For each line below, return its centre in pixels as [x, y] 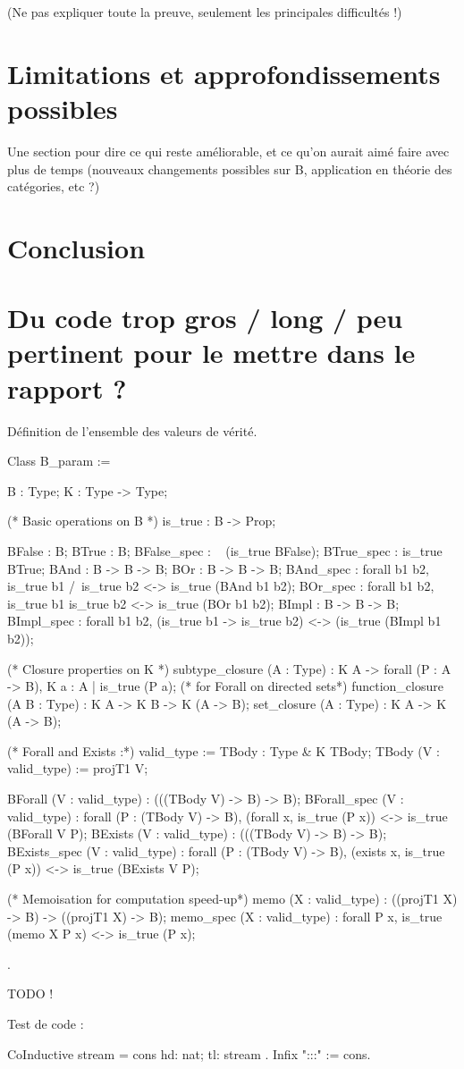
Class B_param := [59, 461]
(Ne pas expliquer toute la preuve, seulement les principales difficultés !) [205, 12]
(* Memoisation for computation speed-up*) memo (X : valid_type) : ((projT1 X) [232, 899]
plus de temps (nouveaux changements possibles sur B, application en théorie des [230, 168]
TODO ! [30, 993]
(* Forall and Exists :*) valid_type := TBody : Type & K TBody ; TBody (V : [224, 750]
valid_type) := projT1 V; [78, 768]
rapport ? [67, 387]
